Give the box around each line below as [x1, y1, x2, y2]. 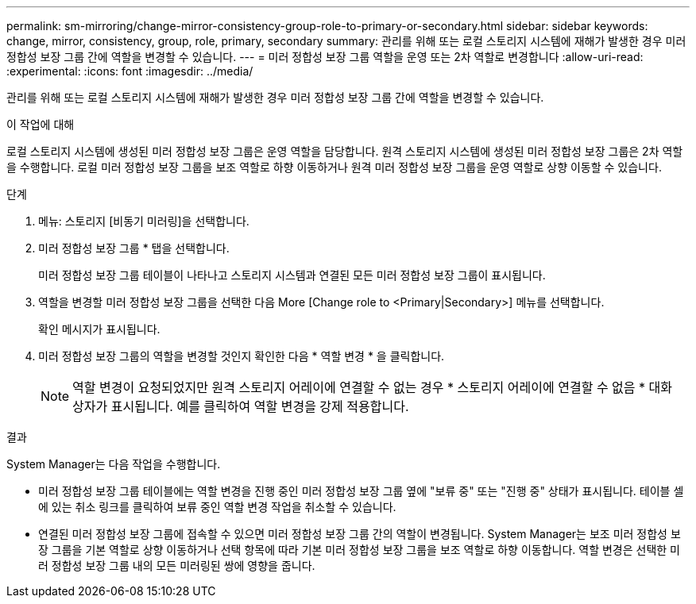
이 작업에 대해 [6, 117, 75, 131]
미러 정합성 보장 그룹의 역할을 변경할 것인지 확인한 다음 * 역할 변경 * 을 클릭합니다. [38, 349, 445, 363]
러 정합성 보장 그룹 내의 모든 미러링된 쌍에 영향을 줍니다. [38, 559, 315, 572]
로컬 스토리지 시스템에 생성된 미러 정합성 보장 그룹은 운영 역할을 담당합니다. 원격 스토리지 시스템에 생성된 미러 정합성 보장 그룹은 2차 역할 [6, 144, 683, 158]
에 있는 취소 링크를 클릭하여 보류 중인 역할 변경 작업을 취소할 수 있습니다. [38, 500, 396, 514]
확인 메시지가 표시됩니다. [38, 322, 160, 336]
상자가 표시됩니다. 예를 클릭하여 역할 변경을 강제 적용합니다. [72, 398, 409, 414]
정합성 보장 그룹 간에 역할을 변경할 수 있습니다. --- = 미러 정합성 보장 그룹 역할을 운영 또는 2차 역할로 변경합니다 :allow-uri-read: [6, 50, 644, 63]
